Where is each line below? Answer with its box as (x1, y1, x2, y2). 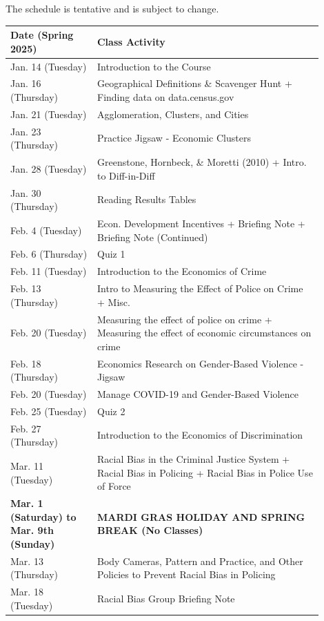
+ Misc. (97, 294, 130, 309)
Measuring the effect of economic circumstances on (97, 325, 312, 340)
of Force (97, 479, 131, 493)
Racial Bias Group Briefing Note (97, 591, 235, 606)
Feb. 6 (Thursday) (10, 247, 88, 261)
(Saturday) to (10, 509, 77, 524)
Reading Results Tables (97, 192, 196, 207)
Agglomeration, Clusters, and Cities (97, 106, 249, 121)
